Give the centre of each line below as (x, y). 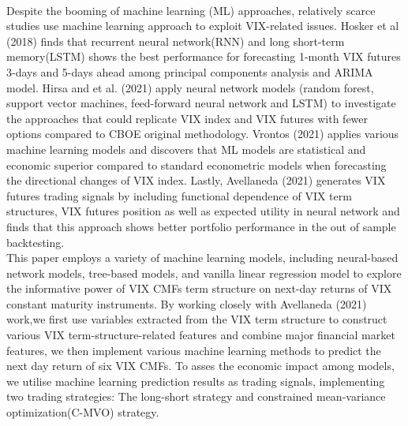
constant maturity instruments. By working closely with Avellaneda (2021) (187, 303)
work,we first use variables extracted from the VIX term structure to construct (197, 319)
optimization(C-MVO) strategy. (83, 412)
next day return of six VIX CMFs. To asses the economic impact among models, (200, 366)
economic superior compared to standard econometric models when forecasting (197, 164)
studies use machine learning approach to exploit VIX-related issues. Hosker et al (203, 26)
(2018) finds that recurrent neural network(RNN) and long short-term (176, 41)
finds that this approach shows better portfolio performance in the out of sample (201, 226)
